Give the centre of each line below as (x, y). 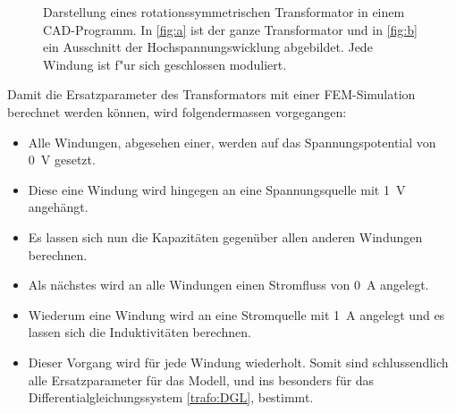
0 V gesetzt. (62, 160)
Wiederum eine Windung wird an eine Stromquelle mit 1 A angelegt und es (236, 314)
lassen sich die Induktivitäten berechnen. (139, 332)
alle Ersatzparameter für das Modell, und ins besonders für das (201, 379)
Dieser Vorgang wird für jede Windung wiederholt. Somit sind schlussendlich (238, 362)
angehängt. (58, 207)
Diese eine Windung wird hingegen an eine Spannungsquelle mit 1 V (217, 189)
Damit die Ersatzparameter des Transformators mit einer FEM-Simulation (211, 94)
